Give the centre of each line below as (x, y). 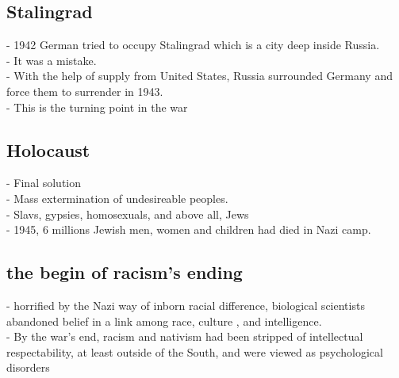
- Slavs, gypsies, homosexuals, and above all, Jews (128, 214)
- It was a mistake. (52, 60)
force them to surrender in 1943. (85, 91)
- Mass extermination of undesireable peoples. (117, 198)
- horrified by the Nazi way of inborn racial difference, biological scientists (186, 305)
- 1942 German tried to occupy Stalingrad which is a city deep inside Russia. (193, 45)
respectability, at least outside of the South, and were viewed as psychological (195, 351)
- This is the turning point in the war (97, 107)
